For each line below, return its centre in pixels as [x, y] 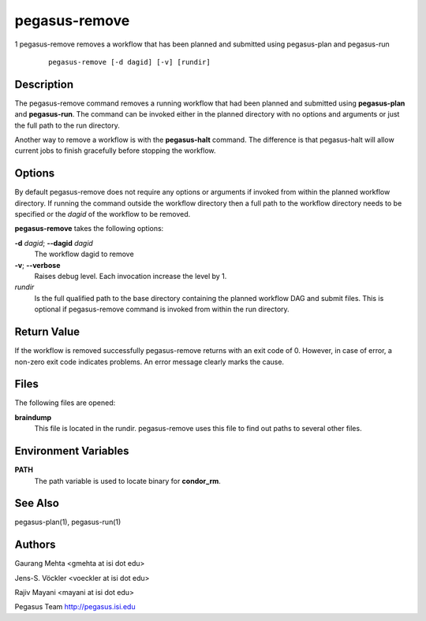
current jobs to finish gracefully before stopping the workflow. [115, 151]
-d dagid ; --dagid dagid [54, 243]
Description [44, 84]
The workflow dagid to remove [84, 254]
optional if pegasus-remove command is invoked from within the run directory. [162, 309]
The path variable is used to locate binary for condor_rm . [127, 481]
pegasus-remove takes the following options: [89, 229]
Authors [35, 545]
